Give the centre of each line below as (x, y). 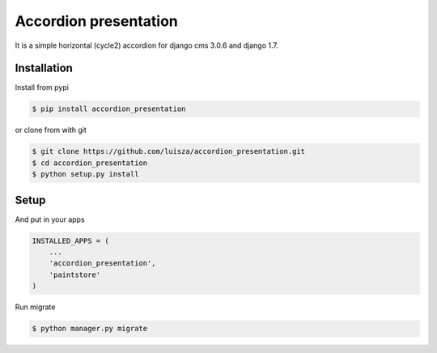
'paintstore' (75, 274)
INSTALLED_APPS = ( (70, 240)
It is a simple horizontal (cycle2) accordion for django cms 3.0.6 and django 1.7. (147, 45)
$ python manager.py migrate (90, 329)
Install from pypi (42, 87)
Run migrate (35, 307)
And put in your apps (50, 219)
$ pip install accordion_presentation (109, 109)
